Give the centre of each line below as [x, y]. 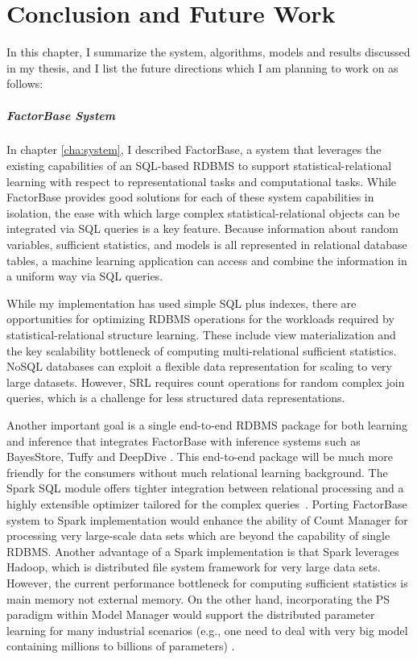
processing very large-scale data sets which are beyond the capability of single [198, 535]
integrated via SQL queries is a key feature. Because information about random [202, 228]
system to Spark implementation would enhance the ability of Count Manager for [207, 519]
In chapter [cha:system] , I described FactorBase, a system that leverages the [194, 149]
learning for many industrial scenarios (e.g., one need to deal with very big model [207, 630]
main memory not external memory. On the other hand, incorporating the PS [198, 598]
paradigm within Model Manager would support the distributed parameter [191, 614]
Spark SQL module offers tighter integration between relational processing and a [205, 488]
